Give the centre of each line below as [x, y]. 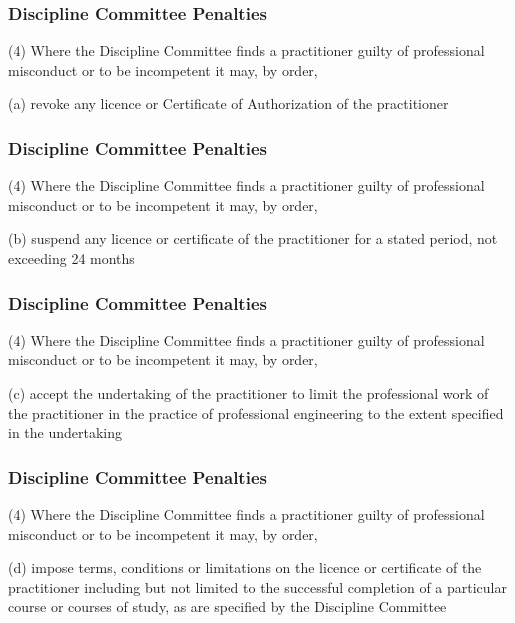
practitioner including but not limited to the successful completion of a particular [257, 586]
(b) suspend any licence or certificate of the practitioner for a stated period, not [253, 238]
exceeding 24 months [71, 258]
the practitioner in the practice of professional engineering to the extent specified [256, 412]
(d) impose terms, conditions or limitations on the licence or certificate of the [245, 567]
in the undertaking [65, 432]
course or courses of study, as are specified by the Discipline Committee [227, 606]
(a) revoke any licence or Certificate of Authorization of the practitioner [228, 103]
